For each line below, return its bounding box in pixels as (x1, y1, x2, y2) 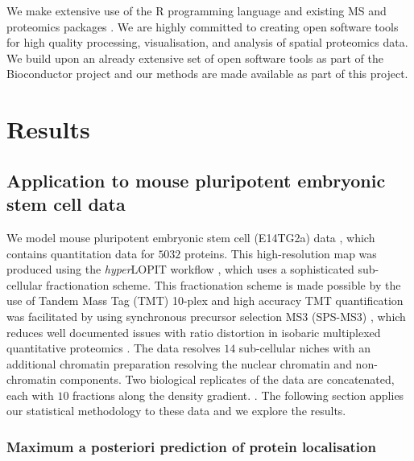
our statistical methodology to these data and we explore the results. (6, 402, 346, 419)
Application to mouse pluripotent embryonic (6, 167, 386, 192)
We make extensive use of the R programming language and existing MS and (6, 2, 387, 19)
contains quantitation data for (6, 245, 155, 261)
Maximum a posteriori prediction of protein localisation (6, 436, 376, 456)
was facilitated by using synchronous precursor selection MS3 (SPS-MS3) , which (6, 307, 406, 324)
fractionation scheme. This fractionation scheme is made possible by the (46, 276, 401, 293)
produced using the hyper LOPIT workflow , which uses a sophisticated (6, 261, 354, 278)
